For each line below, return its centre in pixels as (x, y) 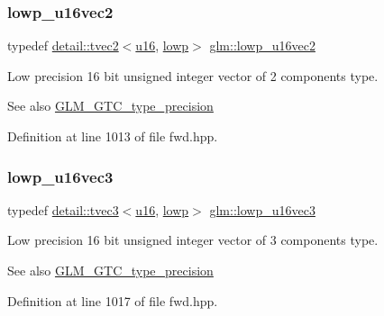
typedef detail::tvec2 (63, 45)
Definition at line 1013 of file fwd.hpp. (113, 136)
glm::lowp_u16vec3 (262, 209)
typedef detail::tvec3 (63, 209)
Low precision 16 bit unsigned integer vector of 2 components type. (193, 75)
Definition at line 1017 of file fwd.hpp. (113, 300)
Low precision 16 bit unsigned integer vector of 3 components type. (193, 240)
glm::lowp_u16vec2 (262, 45)
